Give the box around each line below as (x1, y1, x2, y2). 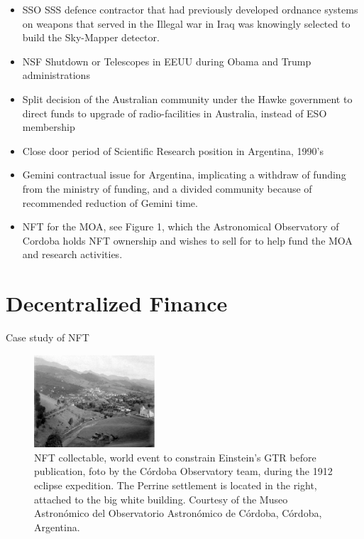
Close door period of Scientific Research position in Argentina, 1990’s (22, 143, 324, 158)
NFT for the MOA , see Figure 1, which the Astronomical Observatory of (22, 219, 339, 234)
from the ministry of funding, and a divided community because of (22, 181, 312, 196)
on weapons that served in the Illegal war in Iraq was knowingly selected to (22, 16, 351, 31)
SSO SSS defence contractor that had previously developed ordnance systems (22, 2, 358, 16)
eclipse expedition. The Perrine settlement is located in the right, (34, 477, 317, 492)
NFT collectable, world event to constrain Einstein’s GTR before (34, 449, 316, 464)
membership (22, 119, 75, 134)
